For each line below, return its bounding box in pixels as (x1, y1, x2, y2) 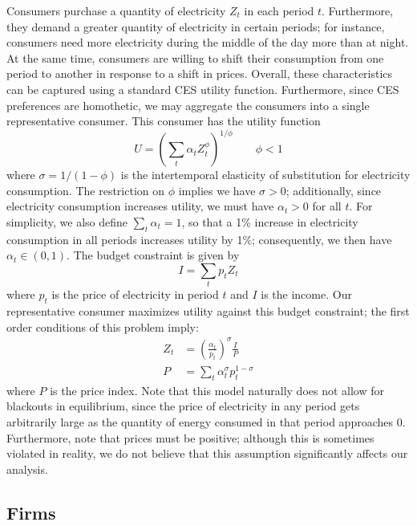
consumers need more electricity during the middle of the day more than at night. (6, 34, 409, 51)
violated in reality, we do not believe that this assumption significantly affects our (6, 445, 408, 462)
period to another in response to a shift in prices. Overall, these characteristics (6, 65, 393, 82)
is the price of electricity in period (51, 286, 219, 303)
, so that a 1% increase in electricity (181, 214, 358, 230)
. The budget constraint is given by (67, 247, 240, 263)
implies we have (178, 181, 256, 198)
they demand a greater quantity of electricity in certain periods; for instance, (6, 18, 385, 35)
